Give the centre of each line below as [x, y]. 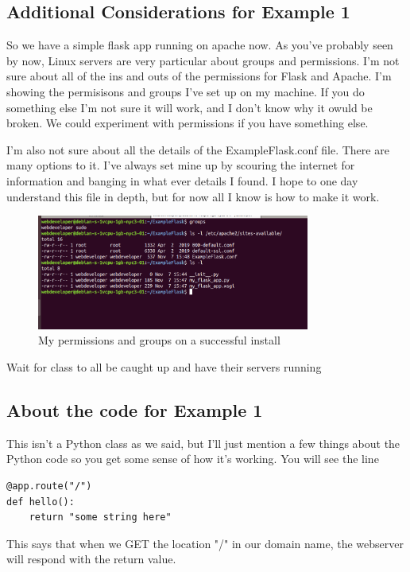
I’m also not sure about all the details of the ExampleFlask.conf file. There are [198, 149]
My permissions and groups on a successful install [159, 340]
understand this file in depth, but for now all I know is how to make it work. [193, 196]
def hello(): [41, 502]
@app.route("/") [49, 486]
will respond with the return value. [91, 559]
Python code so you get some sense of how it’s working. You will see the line [193, 459]
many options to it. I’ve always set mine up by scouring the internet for [181, 165]
